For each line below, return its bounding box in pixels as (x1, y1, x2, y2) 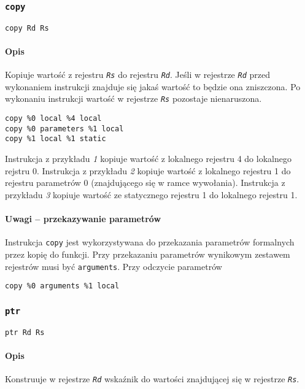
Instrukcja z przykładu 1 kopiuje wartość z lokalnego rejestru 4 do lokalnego (5, 152, 291, 165)
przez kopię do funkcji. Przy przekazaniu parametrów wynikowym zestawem (5, 247, 290, 260)
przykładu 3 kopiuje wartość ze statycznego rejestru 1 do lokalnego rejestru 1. (5, 188, 298, 201)
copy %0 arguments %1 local (5, 282, 120, 291)
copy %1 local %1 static (5, 134, 106, 144)
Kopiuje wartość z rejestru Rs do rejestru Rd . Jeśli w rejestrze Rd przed (5, 68, 270, 81)
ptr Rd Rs (5, 328, 45, 337)
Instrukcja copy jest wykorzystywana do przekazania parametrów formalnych (5, 236, 295, 248)
